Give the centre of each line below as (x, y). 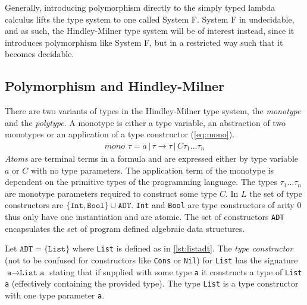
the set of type (276, 193)
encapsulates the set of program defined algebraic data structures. (125, 228)
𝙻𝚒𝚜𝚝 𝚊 (32, 273)
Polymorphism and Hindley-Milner (115, 86)
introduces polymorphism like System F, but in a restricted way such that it (144, 42)
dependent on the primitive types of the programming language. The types (141, 182)
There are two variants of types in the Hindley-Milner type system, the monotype (153, 111)
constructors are (34, 205)
